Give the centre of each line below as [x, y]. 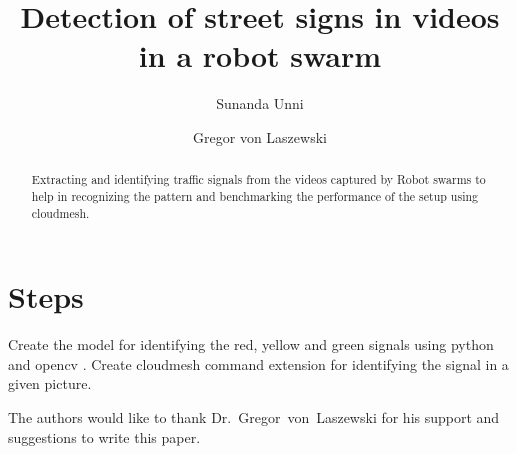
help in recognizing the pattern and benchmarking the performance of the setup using [255, 195]
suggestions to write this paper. [104, 436]
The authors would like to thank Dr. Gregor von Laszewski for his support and [254, 416]
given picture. [50, 383]
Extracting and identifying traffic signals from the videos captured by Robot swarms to [258, 179]
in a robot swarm [260, 55]
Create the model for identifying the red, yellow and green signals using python [251, 344]
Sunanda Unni [260, 103]
